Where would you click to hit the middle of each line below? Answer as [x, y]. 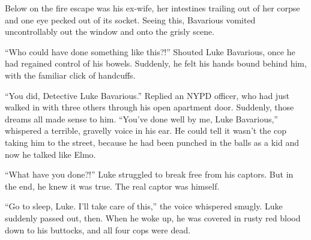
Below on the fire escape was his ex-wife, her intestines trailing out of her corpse [152, 8]
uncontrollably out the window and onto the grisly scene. [110, 31]
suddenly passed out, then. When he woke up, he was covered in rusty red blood [153, 217]
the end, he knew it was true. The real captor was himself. [112, 186]
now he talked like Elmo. [50, 154]
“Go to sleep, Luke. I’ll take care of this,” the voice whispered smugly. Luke [144, 206]
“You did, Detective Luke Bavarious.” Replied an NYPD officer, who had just [147, 95]
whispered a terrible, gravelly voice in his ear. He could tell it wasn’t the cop [146, 130]
